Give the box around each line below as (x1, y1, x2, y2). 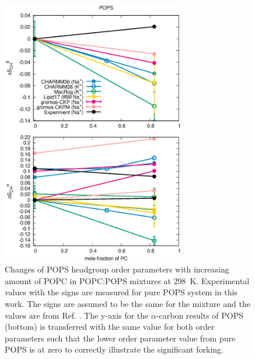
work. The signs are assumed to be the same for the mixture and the (5, 297, 250, 309)
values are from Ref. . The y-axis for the (5, 309, 149, 321)
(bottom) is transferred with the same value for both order (5, 320, 215, 333)
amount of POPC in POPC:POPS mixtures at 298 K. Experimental (5, 274, 250, 286)
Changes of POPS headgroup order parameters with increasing (5, 263, 229, 275)
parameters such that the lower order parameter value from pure (5, 332, 236, 344)
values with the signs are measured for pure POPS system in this (5, 286, 237, 298)
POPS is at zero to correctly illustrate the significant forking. (5, 343, 223, 355)
